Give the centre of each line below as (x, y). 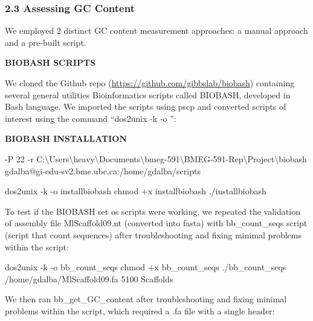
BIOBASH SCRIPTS (50, 62)
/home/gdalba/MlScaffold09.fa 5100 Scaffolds (89, 278)
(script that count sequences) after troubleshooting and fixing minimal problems (153, 234)
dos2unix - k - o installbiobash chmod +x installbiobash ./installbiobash (136, 191)
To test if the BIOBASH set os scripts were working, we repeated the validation (153, 211)
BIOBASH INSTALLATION (66, 138)
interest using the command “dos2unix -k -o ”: (91, 118)
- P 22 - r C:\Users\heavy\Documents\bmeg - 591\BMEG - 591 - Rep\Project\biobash (156, 158)
